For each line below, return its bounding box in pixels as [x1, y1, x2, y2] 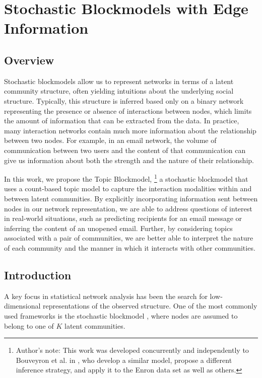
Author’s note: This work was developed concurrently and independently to [16, 345, 249, 355]
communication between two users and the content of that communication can [4, 144, 246, 155]
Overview [4, 52, 54, 67]
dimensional [4, 300, 41, 311]
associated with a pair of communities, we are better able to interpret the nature [4, 233, 253, 243]
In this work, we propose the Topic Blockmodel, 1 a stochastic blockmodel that [4, 172, 248, 184]
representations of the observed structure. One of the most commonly [43, 300, 257, 311]
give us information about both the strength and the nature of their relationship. [4, 155, 254, 165]
